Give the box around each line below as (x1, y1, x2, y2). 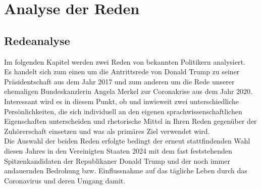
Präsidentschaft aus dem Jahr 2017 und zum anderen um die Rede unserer (4, 76, 235, 86)
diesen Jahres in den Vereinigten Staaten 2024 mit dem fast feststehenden (4, 145, 232, 156)
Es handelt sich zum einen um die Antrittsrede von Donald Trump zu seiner (4, 66, 240, 77)
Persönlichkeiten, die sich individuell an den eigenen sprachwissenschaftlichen (4, 106, 242, 116)
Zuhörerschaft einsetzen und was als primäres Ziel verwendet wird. (4, 125, 210, 136)
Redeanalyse (4, 32, 70, 48)
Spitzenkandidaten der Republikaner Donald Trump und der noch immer (4, 155, 230, 166)
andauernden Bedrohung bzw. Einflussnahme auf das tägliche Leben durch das (4, 165, 247, 176)
